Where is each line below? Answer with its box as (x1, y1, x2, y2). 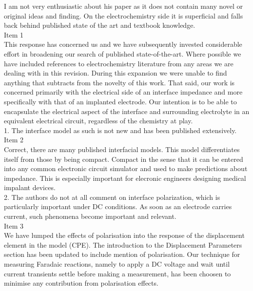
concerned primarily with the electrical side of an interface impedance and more (4, 87, 243, 97)
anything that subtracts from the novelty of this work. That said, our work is (4, 77, 235, 87)
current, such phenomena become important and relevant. (4, 211, 176, 221)
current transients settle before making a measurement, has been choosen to (4, 268, 231, 278)
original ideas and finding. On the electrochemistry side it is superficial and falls (4, 10, 243, 20)
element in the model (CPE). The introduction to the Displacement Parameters (4, 239, 242, 250)
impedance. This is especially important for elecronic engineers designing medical (4, 173, 246, 183)
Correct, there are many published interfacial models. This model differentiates (4, 144, 240, 154)
